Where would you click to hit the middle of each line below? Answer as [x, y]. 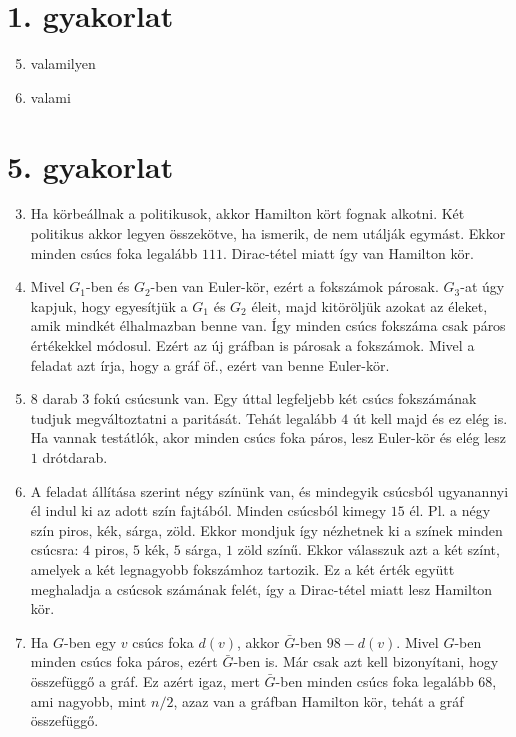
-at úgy [482, 286]
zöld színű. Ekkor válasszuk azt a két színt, [368, 549]
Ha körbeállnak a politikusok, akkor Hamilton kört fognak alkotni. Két [247, 213]
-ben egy [90, 641]
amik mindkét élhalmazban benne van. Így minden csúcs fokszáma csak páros [268, 325]
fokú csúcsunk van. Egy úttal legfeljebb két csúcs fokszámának [285, 398]
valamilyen [63, 63]
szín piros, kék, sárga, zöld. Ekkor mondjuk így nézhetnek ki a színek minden [266, 529]
